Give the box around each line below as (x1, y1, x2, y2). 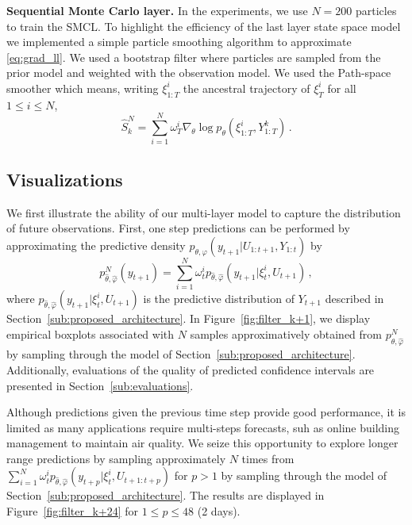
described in (325, 290, 384, 306)
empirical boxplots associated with (6, 325, 175, 342)
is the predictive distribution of (143, 290, 295, 306)
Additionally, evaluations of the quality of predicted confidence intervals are (6, 361, 375, 377)
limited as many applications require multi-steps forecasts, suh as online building (6, 419, 400, 435)
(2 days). (197, 503, 241, 519)
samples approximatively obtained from (190, 325, 382, 342)
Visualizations (6, 167, 123, 191)
